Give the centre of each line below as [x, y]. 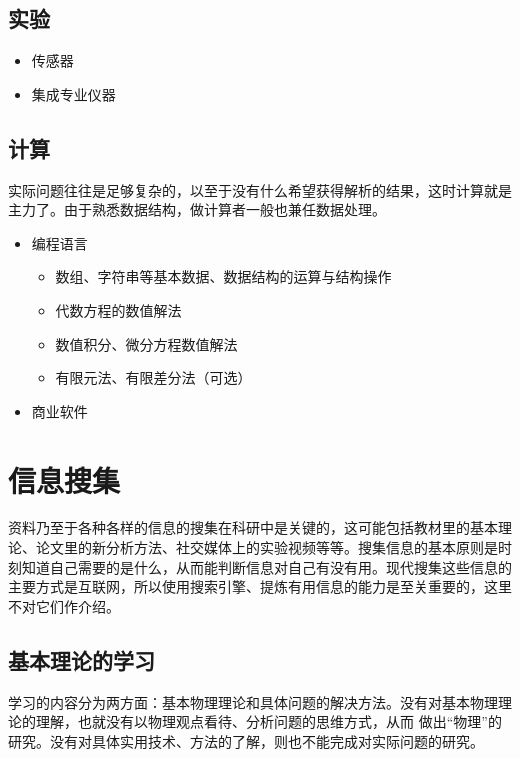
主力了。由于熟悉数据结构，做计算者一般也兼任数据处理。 [197, 209]
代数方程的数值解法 [118, 309]
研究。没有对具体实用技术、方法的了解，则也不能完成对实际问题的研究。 [246, 740]
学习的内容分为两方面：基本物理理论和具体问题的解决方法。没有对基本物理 [253, 701]
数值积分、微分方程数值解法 [146, 343]
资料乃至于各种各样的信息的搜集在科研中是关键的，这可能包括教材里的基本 [253, 527]
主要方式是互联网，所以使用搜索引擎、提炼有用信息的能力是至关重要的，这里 [260, 586]
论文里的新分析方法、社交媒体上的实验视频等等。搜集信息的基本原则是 [266, 547]
